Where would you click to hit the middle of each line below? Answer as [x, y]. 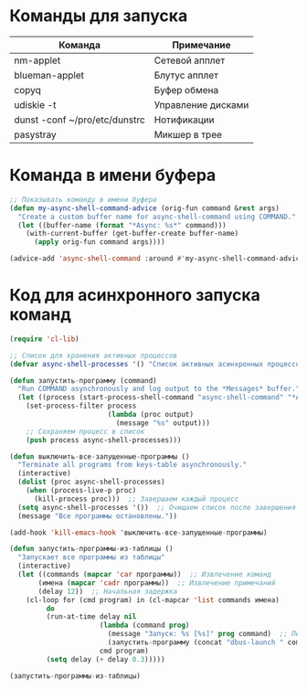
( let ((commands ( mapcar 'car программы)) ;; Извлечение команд [145, 575]
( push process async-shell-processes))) [104, 440]
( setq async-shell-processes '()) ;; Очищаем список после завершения [157, 507]
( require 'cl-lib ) [44, 339]
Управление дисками [201, 104]
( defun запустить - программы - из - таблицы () [91, 549]
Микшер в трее [188, 134]
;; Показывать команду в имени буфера [83, 199]
